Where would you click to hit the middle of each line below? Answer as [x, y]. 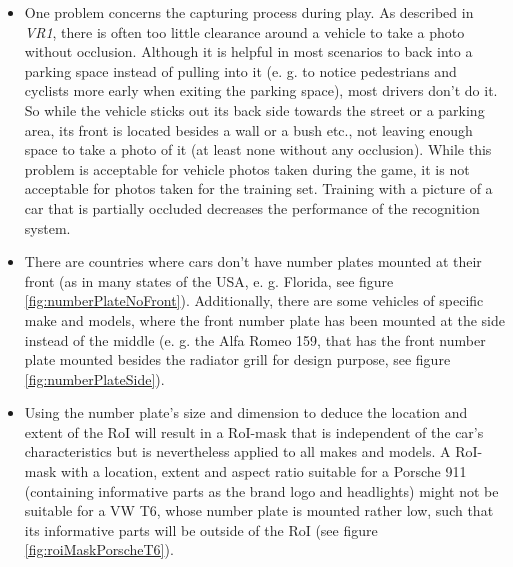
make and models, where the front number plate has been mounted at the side [265, 319]
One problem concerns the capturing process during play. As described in [249, 12]
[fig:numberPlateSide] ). [94, 378]
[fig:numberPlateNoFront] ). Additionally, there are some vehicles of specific [254, 300]
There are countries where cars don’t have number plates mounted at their [253, 261]
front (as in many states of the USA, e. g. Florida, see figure [209, 280]
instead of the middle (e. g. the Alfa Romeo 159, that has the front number [255, 339]
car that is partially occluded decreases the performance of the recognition [252, 207]
